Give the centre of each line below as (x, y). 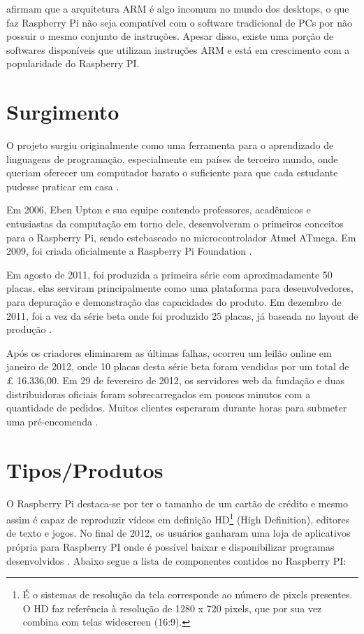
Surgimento (63, 112)
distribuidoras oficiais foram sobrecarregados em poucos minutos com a (159, 394)
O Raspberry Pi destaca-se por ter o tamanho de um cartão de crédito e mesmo (177, 503)
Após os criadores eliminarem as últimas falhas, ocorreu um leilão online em (169, 352)
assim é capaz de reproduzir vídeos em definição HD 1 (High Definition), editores (178, 518)
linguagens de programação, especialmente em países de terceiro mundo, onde (172, 158)
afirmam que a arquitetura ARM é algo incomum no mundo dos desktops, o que (178, 8)
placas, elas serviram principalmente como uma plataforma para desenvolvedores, (180, 288)
